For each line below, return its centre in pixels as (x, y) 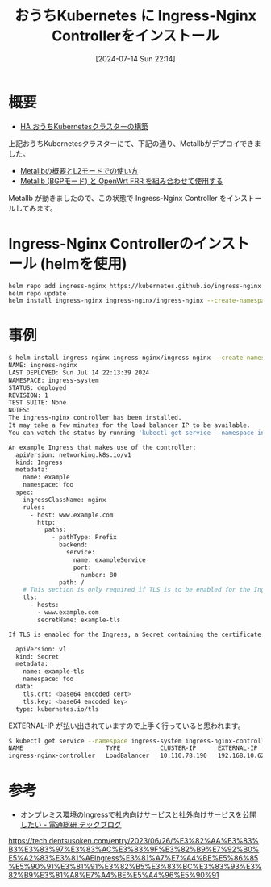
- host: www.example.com (71, 515)
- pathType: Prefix (84, 538)
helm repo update (38, 293)
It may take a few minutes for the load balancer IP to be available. (129, 425)
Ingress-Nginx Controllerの (101, 243)
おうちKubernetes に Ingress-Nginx (135, 16)
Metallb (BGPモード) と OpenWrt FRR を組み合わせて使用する (121, 181)
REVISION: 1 (28, 395)
